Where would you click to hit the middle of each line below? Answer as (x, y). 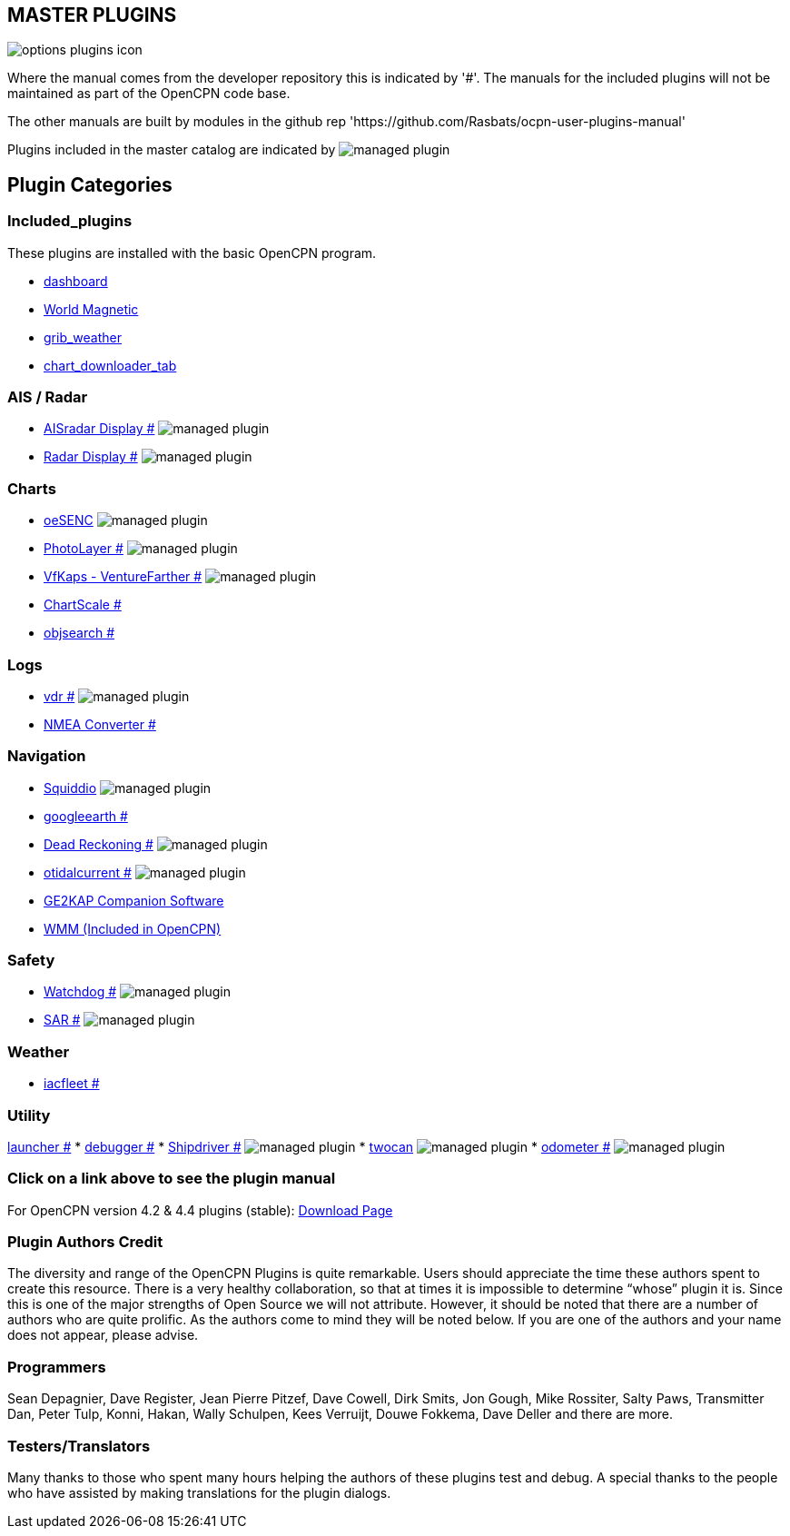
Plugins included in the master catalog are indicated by (172, 150)
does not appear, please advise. (103, 1335)
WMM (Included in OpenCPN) (133, 928)
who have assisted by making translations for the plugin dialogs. (199, 1492)
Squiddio (70, 788)
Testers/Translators (79, 1446)
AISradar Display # (99, 429)
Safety (31, 961)
